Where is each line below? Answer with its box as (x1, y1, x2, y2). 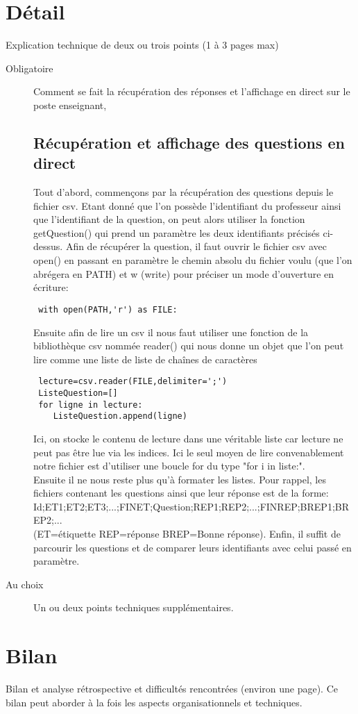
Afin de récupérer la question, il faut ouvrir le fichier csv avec (65, 239, 327, 254)
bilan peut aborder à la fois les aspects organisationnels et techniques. (6, 695, 302, 709)
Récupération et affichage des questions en (33, 131, 346, 153)
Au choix (6, 576, 44, 591)
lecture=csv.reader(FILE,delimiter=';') (38, 376, 228, 387)
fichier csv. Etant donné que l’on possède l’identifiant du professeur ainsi (33, 198, 341, 213)
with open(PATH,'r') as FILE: (38, 304, 178, 315)
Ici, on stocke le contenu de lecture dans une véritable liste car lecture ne (33, 431, 343, 445)
